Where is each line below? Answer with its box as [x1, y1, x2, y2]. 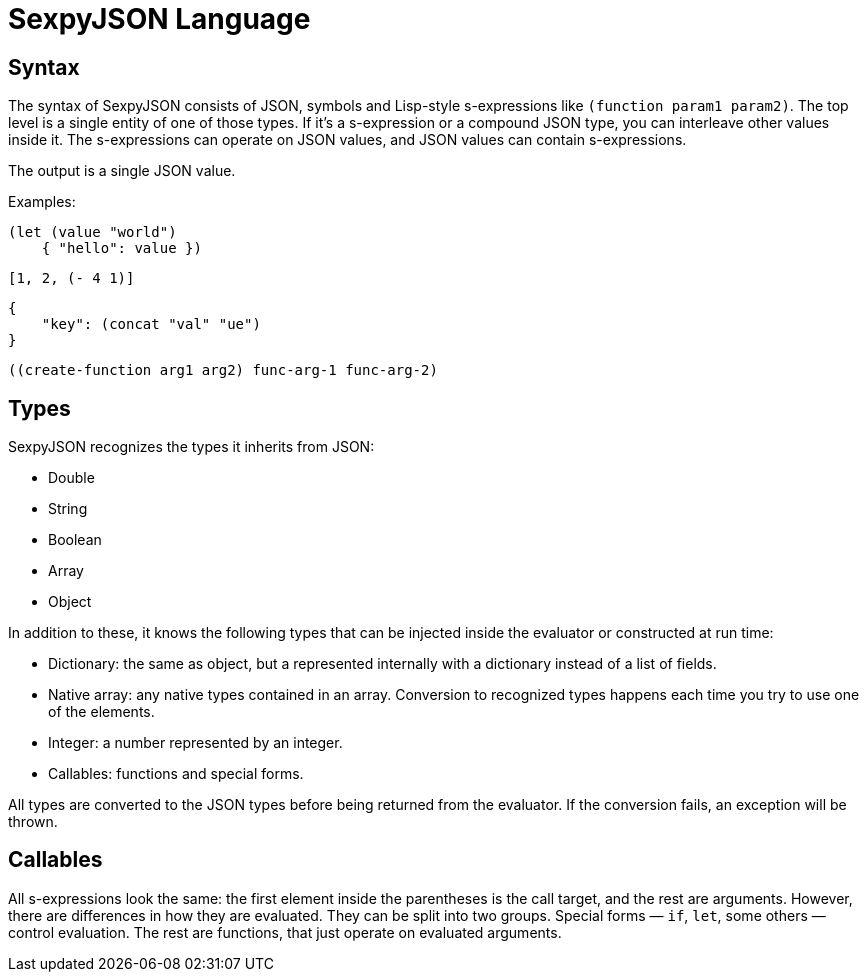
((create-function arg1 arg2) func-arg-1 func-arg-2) [8, 362, 438, 379]
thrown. [8, 813, 58, 831]
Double [48, 469, 95, 487]
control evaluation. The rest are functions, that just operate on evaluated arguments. [8, 923, 562, 941]
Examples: [8, 193, 76, 211]
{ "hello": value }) [41, 240, 202, 257]
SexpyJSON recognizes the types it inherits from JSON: [8, 438, 375, 456]
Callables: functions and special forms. [48, 765, 304, 783]
